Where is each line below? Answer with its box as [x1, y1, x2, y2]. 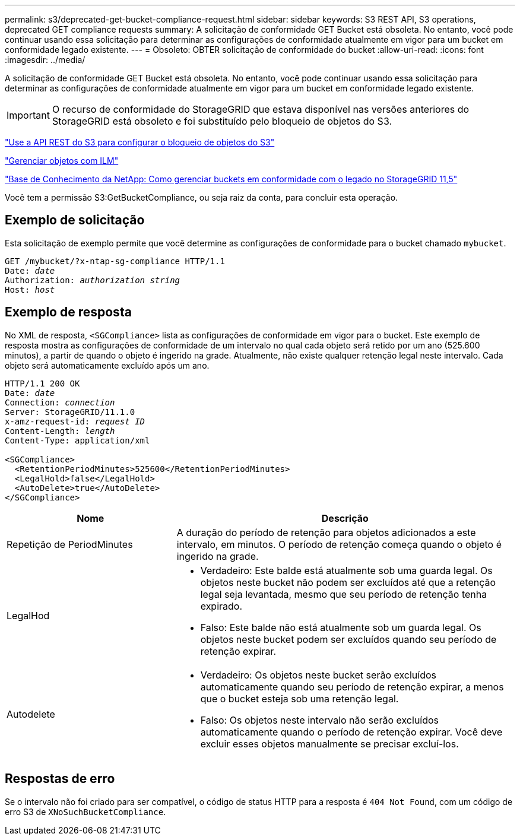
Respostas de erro [5, 771, 115, 787]
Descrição [321, 512, 369, 524]
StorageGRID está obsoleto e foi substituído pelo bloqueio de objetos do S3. [52, 115, 392, 127]
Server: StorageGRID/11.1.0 [5, 407, 135, 417]
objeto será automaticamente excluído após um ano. [5, 360, 210, 370]
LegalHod [7, 609, 50, 622]
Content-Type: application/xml [5, 435, 150, 445]
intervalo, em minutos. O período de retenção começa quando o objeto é [176, 538, 502, 550]
